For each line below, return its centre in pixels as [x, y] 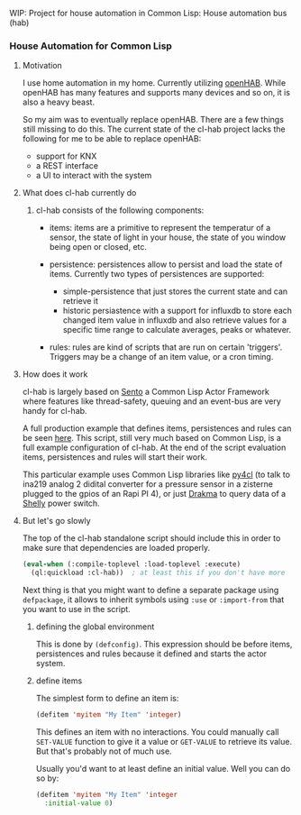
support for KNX [66, 156]
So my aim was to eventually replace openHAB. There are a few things [153, 120]
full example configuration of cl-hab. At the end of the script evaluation [154, 448]
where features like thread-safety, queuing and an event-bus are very [151, 401]
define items [59, 681]
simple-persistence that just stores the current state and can [175, 291]
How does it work [55, 374]
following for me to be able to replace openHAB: [112, 139]
